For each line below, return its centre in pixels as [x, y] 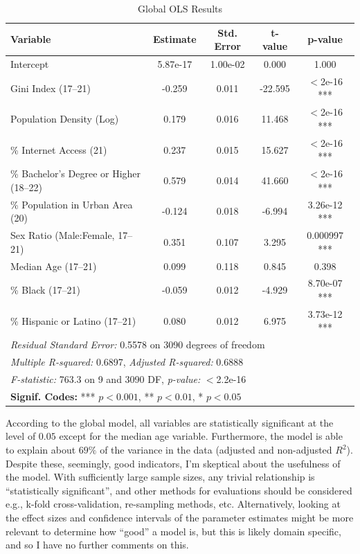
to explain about [41, 450]
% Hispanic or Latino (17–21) [73, 320]
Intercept [30, 64]
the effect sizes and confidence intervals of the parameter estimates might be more [180, 517]
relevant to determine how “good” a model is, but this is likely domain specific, [173, 531]
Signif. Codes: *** [53, 396]
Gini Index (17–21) [51, 88]
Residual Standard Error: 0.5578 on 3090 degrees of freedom [138, 345]
